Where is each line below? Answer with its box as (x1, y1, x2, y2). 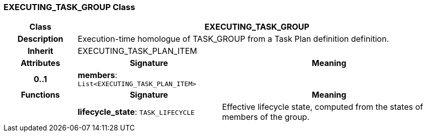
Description (17, 34, 64, 44)
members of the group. (222, 112, 309, 122)
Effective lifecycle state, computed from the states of (222, 102, 423, 112)
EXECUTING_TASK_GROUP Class (4, 2, 135, 12)
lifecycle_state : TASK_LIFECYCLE (77, 107, 195, 117)
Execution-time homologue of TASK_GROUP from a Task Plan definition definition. (77, 34, 389, 44)
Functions (21, 90, 60, 100)
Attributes (20, 58, 61, 69)
